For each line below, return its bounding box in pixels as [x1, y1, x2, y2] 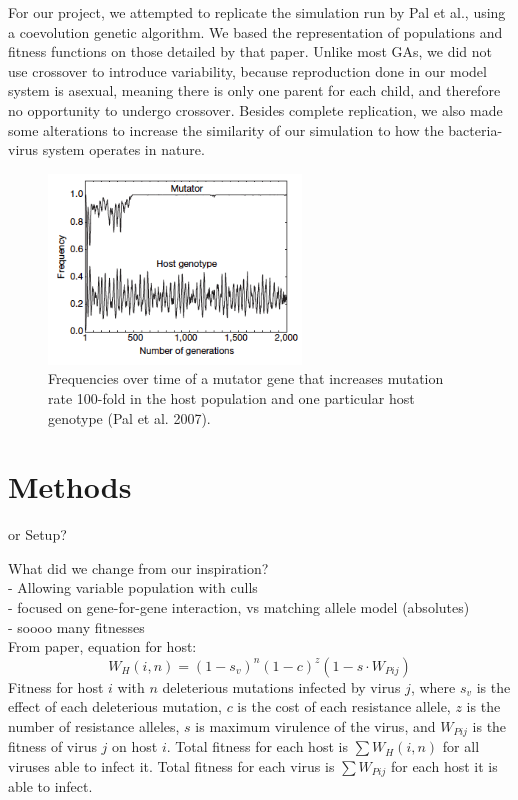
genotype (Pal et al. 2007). [48, 407, 211, 428]
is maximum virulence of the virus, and [195, 715, 436, 736]
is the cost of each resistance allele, [237, 696, 451, 717]
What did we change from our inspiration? [8, 557, 269, 578]
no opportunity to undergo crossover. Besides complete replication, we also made [8, 99, 503, 120]
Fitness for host [8, 676, 104, 697]
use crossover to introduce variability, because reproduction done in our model [8, 60, 487, 81]
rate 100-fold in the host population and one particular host [48, 387, 415, 408]
